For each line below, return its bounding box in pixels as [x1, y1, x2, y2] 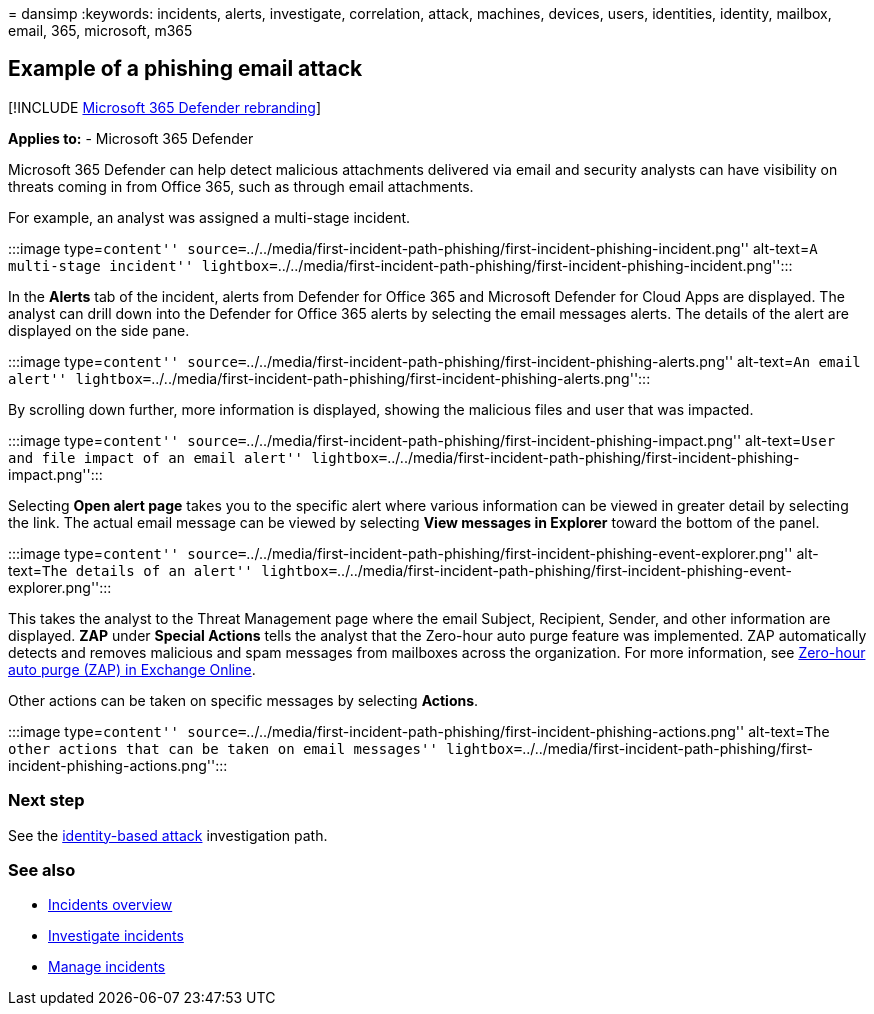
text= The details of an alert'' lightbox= [8, 561, 338, 579]
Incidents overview [48, 896, 173, 914]
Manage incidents [48, 958, 166, 976]
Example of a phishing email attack [8, 56, 363, 82]
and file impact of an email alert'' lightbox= [8, 449, 388, 466]
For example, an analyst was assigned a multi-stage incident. [8, 208, 411, 226]
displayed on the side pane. [8, 321, 190, 339]
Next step [8, 790, 85, 811]
